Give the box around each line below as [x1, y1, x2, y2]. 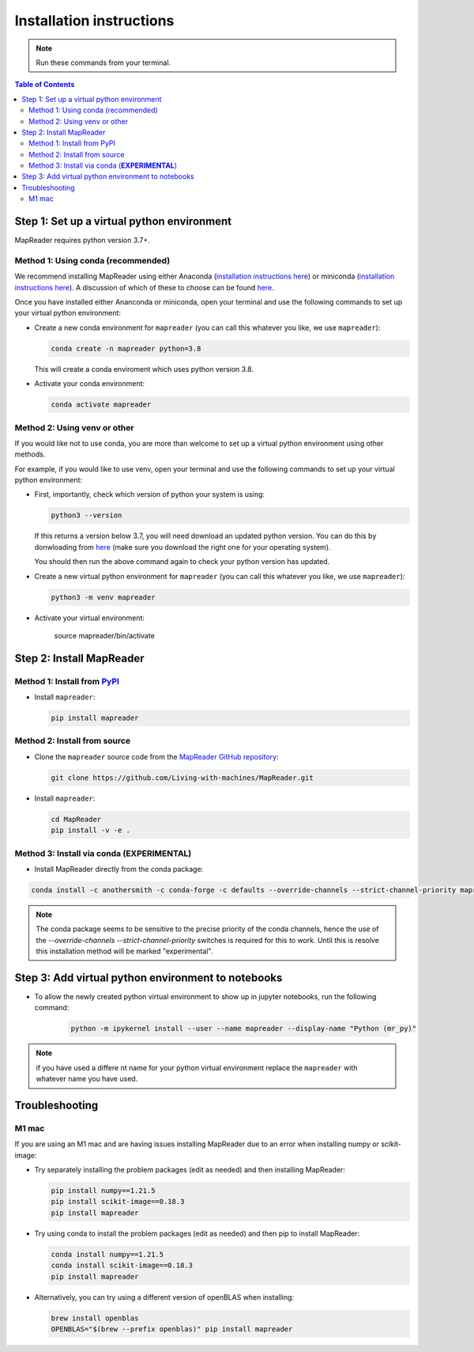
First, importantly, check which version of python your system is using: [34, 490, 265, 499]
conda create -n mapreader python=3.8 [51, 344, 201, 353]
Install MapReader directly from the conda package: [34, 864, 204, 873]
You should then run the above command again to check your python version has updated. [34, 557, 330, 566]
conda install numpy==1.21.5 [51, 1250, 164, 1259]
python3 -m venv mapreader [51, 593, 156, 601]
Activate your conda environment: [34, 379, 145, 388]
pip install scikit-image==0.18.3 [51, 1197, 185, 1206]
